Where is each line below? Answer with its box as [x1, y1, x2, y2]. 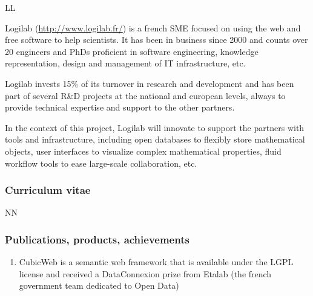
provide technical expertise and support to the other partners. [5, 101, 235, 114]
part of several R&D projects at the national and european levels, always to [5, 89, 286, 101]
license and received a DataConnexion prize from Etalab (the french [19, 267, 272, 280]
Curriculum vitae [5, 182, 91, 198]
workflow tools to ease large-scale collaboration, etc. [5, 156, 197, 169]
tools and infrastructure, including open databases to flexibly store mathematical [5, 133, 305, 146]
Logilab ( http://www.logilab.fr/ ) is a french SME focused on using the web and [5, 21, 301, 34]
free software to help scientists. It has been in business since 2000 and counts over [5, 33, 308, 46]
